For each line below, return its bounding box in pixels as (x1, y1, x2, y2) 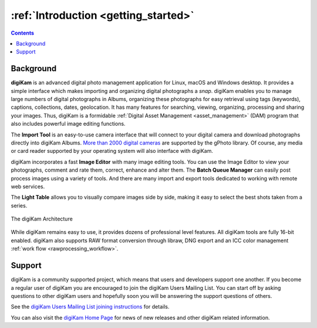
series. (11, 202, 28, 209)
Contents (11, 29, 35, 36)
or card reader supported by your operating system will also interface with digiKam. (11, 148, 214, 155)
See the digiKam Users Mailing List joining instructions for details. (11, 303, 170, 310)
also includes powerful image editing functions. (11, 121, 126, 128)
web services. (11, 183, 45, 190)
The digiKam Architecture (11, 215, 73, 223)
